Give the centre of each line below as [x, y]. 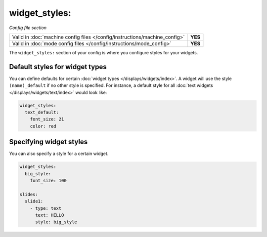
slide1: [34, 201]
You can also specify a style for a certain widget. [59, 154]
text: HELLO [50, 215]
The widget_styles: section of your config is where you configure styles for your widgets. [104, 52]
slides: [29, 194]
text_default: [42, 112]
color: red [43, 126]
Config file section [28, 28]
